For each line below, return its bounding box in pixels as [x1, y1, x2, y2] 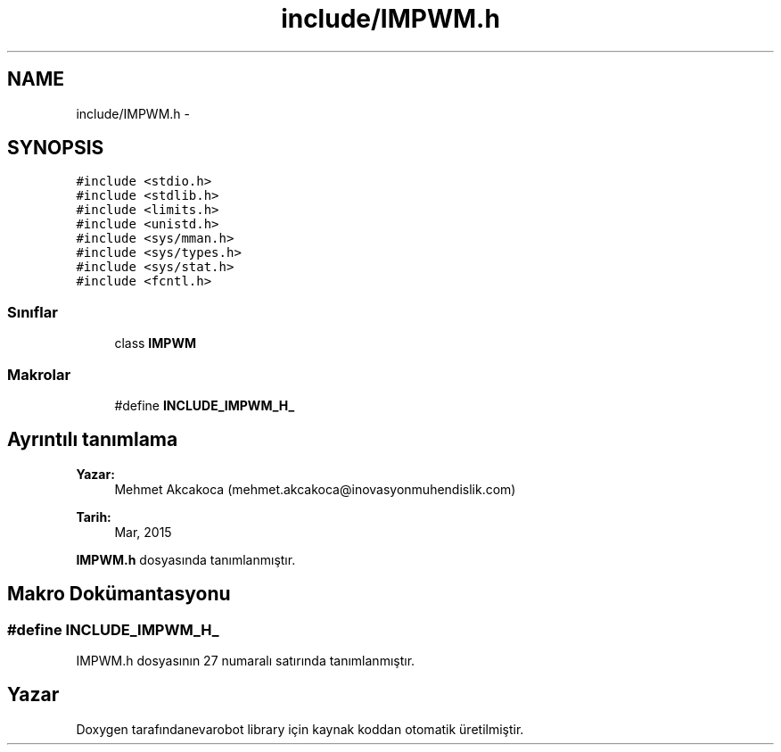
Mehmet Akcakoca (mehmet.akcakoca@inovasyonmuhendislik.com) [114, 481, 516, 497]
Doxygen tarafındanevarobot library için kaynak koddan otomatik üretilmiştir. [76, 721, 524, 737]
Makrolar [7, 365, 71, 384]
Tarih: [76, 508, 111, 525]
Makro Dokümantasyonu [7, 583, 231, 606]
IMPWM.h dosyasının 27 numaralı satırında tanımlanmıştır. [76, 653, 415, 668]
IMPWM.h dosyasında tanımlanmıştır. [76, 551, 296, 567]
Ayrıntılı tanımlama [7, 428, 178, 451]
